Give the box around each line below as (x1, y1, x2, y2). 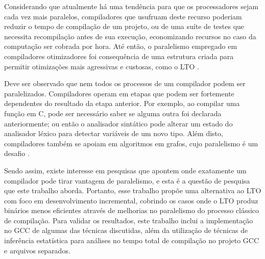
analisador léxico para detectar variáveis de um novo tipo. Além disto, (4, 128, 223, 139)
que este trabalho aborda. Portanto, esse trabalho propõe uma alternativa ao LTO (4, 185, 261, 196)
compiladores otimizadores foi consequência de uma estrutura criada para (4, 50, 234, 61)
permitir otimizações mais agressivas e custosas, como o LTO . (4, 61, 199, 71)
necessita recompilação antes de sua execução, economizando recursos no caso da (4, 31, 256, 41)
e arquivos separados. (4, 245, 70, 255)
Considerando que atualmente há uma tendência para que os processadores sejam (4, 1, 258, 11)
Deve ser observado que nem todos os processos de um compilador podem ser (4, 78, 246, 89)
